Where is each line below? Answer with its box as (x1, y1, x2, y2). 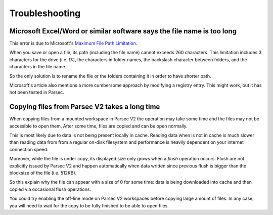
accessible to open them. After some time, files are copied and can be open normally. (9, 123, 188, 129)
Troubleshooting (9, 8, 81, 19)
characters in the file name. (9, 64, 67, 70)
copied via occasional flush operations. (9, 186, 91, 192)
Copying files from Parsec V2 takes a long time (9, 103, 160, 111)
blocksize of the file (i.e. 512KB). (9, 170, 77, 176)
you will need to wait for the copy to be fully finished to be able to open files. (9, 202, 169, 208)
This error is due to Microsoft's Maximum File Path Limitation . (9, 40, 138, 47)
